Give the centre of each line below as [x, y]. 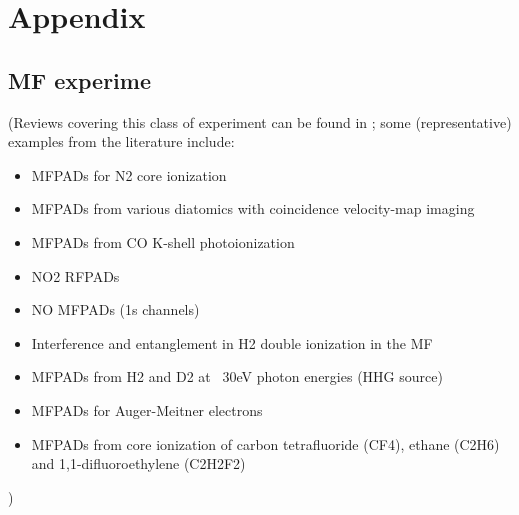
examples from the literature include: [121, 141]
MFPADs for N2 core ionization [129, 174]
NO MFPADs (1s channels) [115, 309]
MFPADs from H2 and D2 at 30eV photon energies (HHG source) [237, 376]
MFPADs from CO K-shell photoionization [163, 241]
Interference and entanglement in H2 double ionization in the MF [232, 342]
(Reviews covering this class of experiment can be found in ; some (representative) [260, 121]
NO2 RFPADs [75, 275]
